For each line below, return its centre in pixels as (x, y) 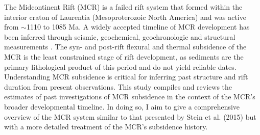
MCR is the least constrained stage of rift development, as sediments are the (124, 56)
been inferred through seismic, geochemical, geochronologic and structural (120, 36)
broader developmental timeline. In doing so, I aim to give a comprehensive (122, 106)
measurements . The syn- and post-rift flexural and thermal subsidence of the (125, 47)
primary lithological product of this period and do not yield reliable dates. (120, 66)
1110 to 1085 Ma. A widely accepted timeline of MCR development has (138, 27)
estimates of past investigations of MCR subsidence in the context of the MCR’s (130, 97)
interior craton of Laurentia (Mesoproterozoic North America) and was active (125, 17)
